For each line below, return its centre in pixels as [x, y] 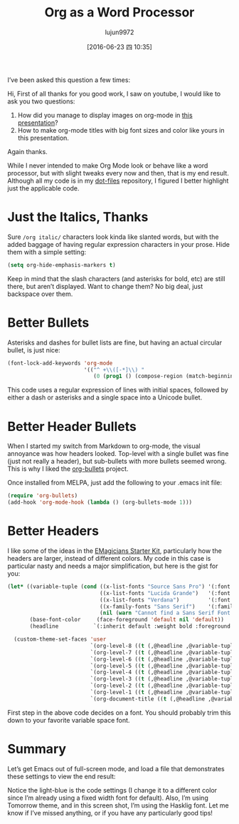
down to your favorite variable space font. [69, 720]
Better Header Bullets [72, 426]
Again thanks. [27, 151]
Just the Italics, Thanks [78, 217]
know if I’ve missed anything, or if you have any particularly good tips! [110, 813]
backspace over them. [40, 294]
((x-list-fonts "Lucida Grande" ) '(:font [165, 593]
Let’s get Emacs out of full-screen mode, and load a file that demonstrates [116, 768]
